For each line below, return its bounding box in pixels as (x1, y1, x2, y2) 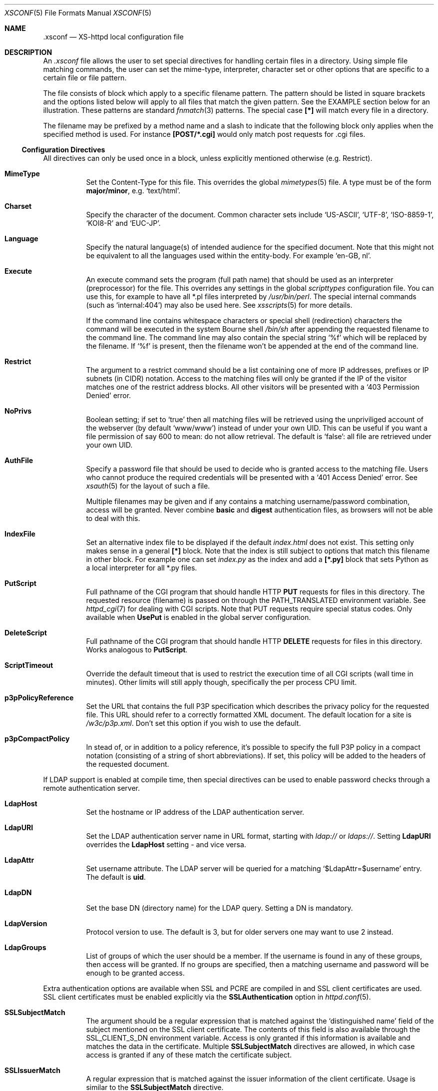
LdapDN (4, 888, 32, 897)
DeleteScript (4, 628, 47, 637)
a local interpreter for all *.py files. (86, 563, 197, 572)
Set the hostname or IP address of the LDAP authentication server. (86, 808, 305, 816)
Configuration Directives (21, 145, 105, 154)
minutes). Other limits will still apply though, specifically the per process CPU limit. (86, 678, 357, 686)
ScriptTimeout (4, 661, 53, 669)
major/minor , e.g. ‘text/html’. (86, 186, 180, 195)
